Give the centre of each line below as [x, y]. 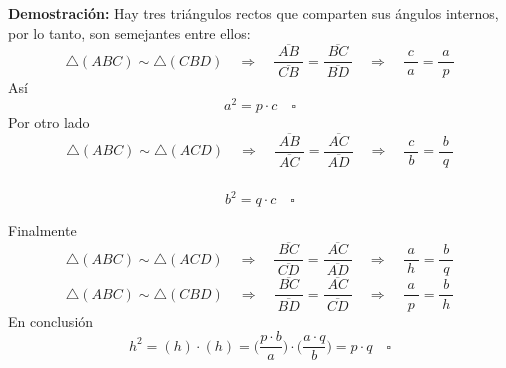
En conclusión [51, 320]
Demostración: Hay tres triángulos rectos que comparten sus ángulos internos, [253, 12]
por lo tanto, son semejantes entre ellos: [129, 32]
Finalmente [42, 230]
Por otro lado [49, 122]
